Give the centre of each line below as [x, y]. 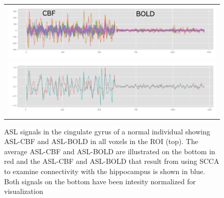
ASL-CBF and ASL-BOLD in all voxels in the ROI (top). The [101, 141]
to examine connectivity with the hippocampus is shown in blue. [105, 171]
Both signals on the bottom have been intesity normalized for [100, 181]
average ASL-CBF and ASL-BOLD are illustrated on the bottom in [110, 151]
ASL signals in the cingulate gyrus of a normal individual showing [107, 131]
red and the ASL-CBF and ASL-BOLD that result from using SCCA [112, 161]
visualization [24, 191]
